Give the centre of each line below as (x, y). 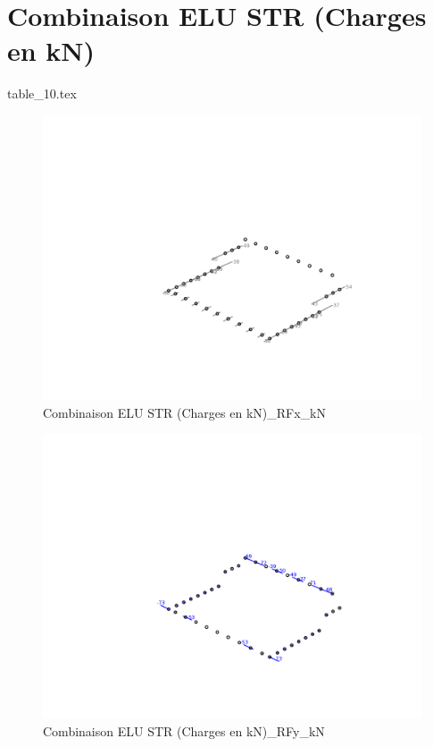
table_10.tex (42, 93)
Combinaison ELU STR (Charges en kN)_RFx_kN (184, 412)
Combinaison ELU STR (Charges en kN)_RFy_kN (184, 730)
